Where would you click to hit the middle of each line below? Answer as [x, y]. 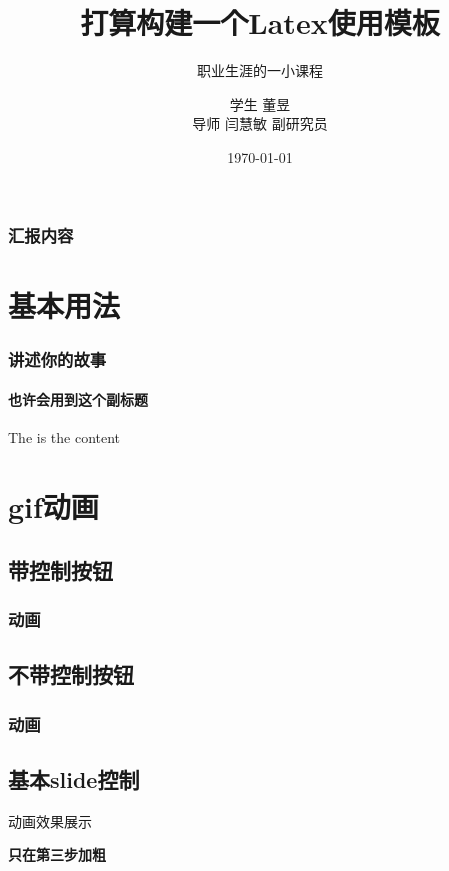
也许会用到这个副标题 [78, 399]
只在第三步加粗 [57, 854]
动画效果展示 [50, 820]
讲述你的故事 [57, 358]
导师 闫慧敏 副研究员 [260, 123]
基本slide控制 [74, 779]
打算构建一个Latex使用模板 [260, 22]
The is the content [64, 437]
